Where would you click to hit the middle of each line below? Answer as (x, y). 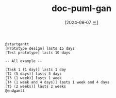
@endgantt (15, 91)
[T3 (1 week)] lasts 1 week (33, 78)
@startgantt (17, 44)
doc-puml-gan (82, 8)
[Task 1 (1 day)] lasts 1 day (36, 70)
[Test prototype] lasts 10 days (38, 53)
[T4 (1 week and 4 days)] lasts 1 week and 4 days (57, 82)
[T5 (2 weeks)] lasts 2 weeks (36, 86)
